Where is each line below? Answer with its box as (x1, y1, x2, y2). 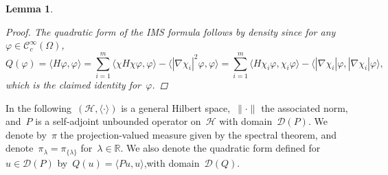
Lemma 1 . (5, 1, 54, 15)
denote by (5, 127, 47, 141)
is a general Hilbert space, (121, 100, 231, 115)
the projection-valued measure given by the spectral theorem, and (60, 127, 336, 141)
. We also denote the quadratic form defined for (120, 141, 321, 155)
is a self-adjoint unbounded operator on (35, 114, 201, 128)
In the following (5, 100, 72, 115)
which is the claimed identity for (5, 77, 141, 91)
